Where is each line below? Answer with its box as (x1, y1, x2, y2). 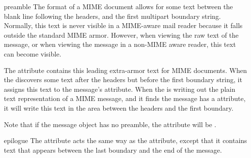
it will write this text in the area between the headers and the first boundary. (4, 102, 234, 113)
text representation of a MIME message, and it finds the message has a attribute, (4, 93, 246, 103)
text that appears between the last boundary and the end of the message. (4, 144, 222, 155)
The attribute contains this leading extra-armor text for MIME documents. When (4, 65, 247, 75)
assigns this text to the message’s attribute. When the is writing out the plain (4, 84, 235, 94)
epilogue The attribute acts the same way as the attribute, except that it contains (4, 135, 247, 145)
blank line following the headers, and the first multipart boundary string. (4, 11, 221, 21)
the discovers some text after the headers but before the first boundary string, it (4, 74, 242, 85)
